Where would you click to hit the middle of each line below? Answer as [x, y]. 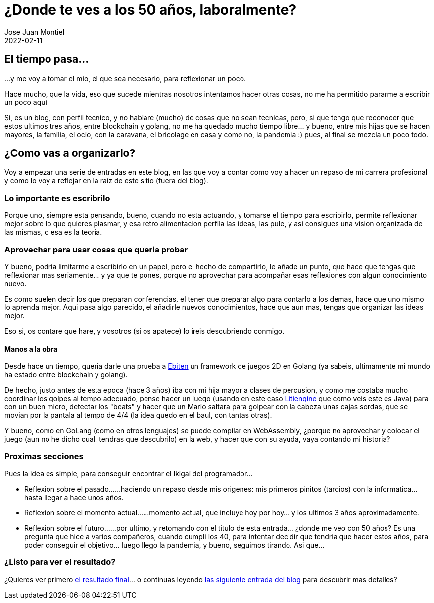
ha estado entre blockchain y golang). [66, 375]
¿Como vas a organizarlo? [70, 153]
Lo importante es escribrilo [57, 198]
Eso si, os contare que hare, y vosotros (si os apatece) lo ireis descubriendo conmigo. [145, 331]
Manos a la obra [31, 349]
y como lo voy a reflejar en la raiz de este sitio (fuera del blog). [106, 181]
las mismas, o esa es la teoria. [53, 232]
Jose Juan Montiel [35, 32]
